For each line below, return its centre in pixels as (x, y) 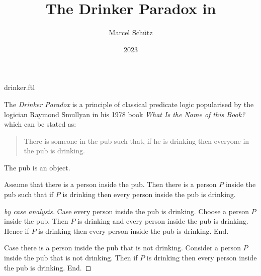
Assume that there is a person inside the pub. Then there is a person (110, 184)
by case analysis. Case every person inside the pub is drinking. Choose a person (126, 211)
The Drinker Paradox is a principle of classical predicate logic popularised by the (129, 104)
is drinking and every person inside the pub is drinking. (163, 221)
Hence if (17, 231)
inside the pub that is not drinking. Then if (71, 258)
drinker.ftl (20, 87)
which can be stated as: (40, 124)
